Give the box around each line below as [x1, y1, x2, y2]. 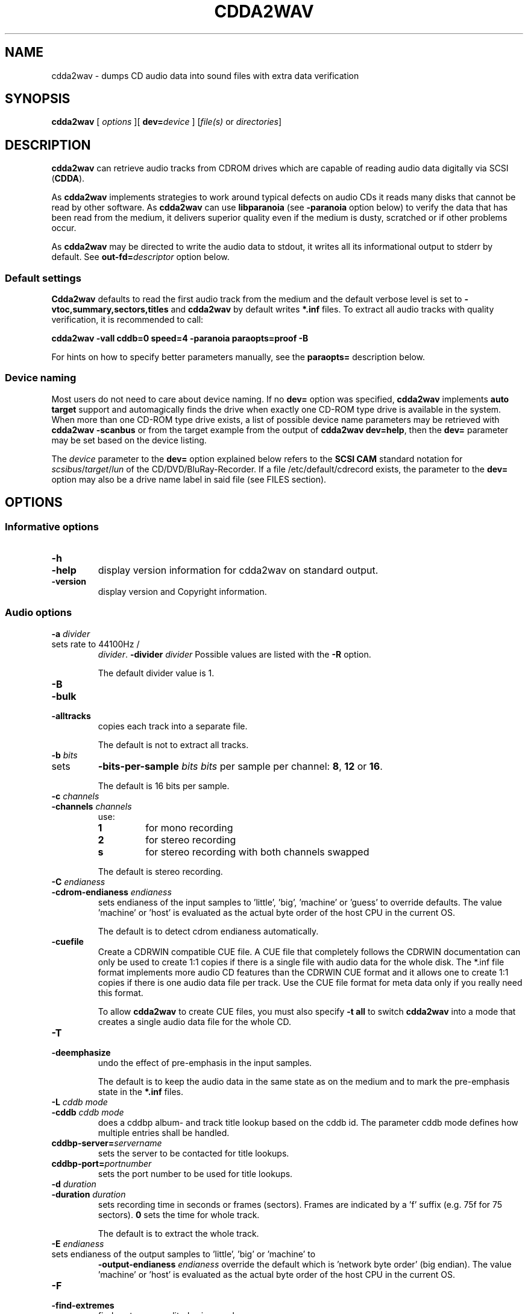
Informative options [5, 520, 99, 533]
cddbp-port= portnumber [51, 1158, 152, 1169]
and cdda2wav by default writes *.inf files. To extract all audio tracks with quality [171, 304, 494, 315]
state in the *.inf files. [98, 1086, 183, 1097]
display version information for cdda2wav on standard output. [98, 564, 379, 576]
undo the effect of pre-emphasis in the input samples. [98, 1057, 312, 1068]
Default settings [5, 271, 81, 284]
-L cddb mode [51, 1096, 108, 1107]
